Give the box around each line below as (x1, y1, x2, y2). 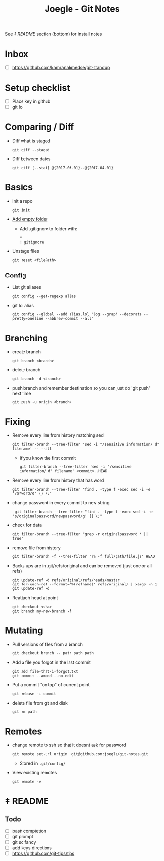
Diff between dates (12, 156, 51, 162)
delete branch (12, 367, 41, 372)
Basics (5, 182, 33, 193)
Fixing (5, 416, 31, 428)
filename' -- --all (12, 446, 52, 451)
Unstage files (12, 248, 39, 254)
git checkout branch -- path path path (12, 650, 94, 655)
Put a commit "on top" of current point (12, 681, 90, 687)
